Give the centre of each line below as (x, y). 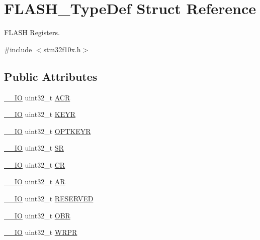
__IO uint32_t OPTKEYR (48, 131)
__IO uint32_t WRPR (41, 232)
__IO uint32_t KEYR (40, 114)
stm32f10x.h (62, 49)
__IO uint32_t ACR (37, 97)
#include (18, 49)
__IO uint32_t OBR (37, 215)
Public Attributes (51, 76)
